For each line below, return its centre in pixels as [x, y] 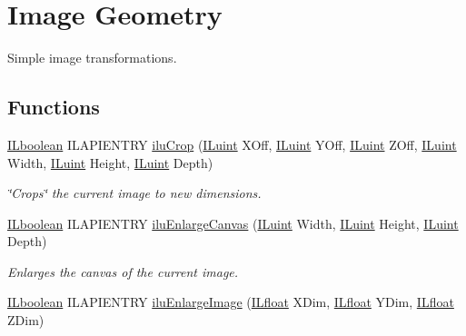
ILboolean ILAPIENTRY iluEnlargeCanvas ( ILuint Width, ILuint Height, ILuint [233, 223]
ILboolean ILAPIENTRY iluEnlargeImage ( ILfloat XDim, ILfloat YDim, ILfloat [231, 302]
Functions [54, 107]
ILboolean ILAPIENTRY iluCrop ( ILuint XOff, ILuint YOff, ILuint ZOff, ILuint [232, 144]
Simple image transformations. [92, 58]
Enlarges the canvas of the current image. [123, 271]
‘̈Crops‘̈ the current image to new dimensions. [134, 193]
